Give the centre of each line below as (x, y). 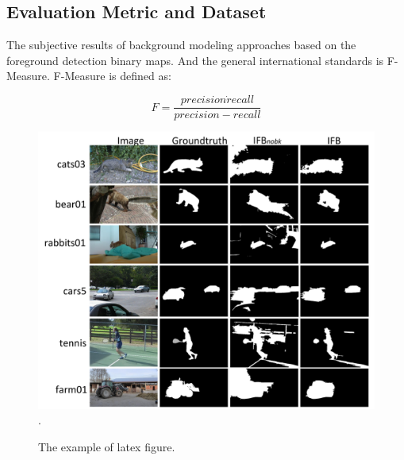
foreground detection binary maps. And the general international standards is (195, 60)
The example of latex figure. (107, 446)
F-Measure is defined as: (112, 76)
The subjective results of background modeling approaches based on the (181, 45)
